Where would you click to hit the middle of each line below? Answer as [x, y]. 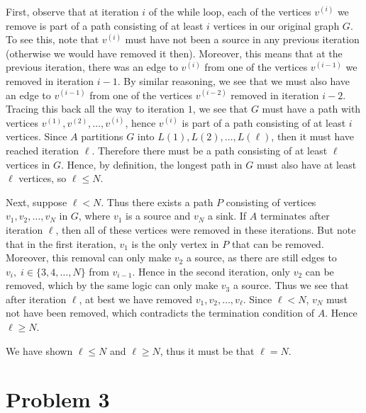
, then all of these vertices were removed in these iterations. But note [206, 229]
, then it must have [313, 136]
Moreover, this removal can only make [89, 258]
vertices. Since [37, 136]
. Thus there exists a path [157, 202]
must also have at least [306, 164]
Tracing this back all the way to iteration [95, 109]
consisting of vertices [271, 202]
